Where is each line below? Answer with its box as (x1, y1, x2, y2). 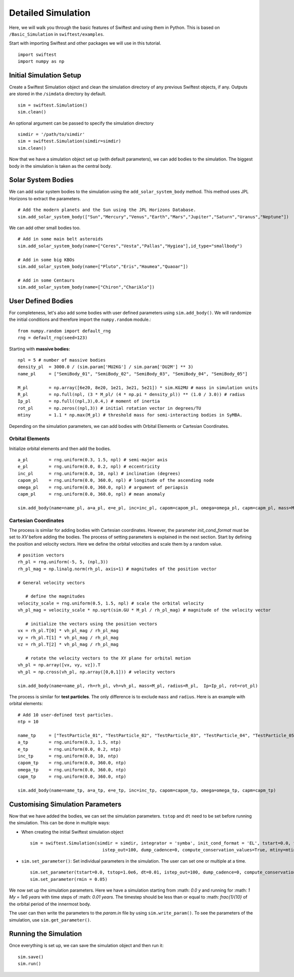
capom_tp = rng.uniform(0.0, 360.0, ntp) (18, 760, 127, 766)
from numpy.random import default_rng (18, 328, 111, 334)
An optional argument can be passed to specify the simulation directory (9, 120, 154, 126)
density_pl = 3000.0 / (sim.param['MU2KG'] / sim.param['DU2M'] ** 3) (18, 364, 194, 370)
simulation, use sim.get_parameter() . (9, 917, 92, 923)
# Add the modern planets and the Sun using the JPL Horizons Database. (18, 207, 196, 213)
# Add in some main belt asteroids (18, 236, 103, 242)
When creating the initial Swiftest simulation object (21, 829, 123, 835)
